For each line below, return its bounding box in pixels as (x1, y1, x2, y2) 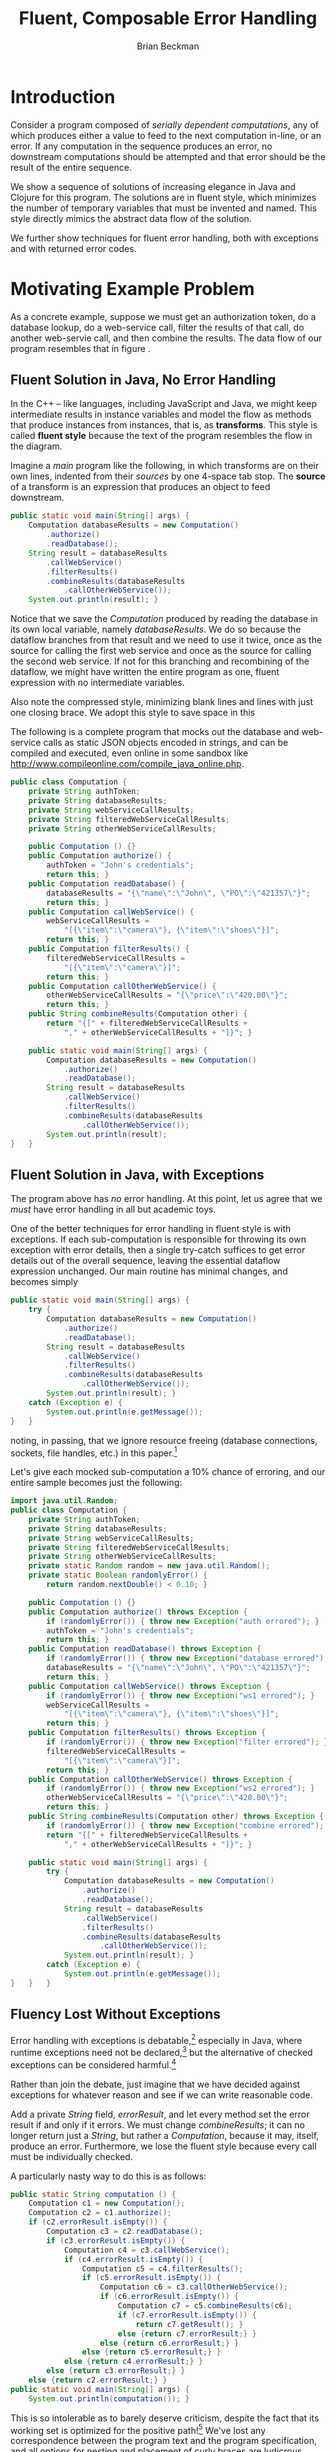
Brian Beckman (136, 40, 200, 52)
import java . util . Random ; (10, 1496, 118, 1506)
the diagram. (10, 440, 63, 452)
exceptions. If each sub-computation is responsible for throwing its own (10, 1233, 307, 1246)
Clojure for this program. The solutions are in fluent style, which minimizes (10, 191, 317, 203)
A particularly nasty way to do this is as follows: (10, 2170, 207, 2182)
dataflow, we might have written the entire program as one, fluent (10, 666, 280, 678)
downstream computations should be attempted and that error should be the (10, 150, 326, 162)
